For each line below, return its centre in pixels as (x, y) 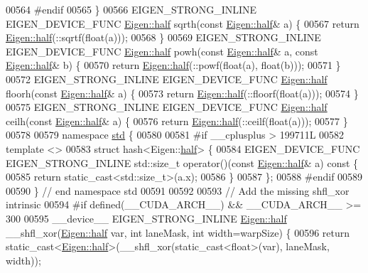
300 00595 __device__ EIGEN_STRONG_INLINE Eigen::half (146, 218)
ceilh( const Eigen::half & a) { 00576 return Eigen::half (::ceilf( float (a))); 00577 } (177, 121)
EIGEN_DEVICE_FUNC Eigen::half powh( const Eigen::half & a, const (162, 51)
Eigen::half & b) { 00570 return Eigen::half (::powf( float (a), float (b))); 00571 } (173, 65)
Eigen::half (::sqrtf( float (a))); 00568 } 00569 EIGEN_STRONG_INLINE (163, 37)
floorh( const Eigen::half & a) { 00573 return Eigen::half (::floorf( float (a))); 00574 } (182, 93)
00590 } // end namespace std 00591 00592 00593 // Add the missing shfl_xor (178, 190)
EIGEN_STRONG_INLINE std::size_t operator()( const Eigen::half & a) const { (182, 162)
